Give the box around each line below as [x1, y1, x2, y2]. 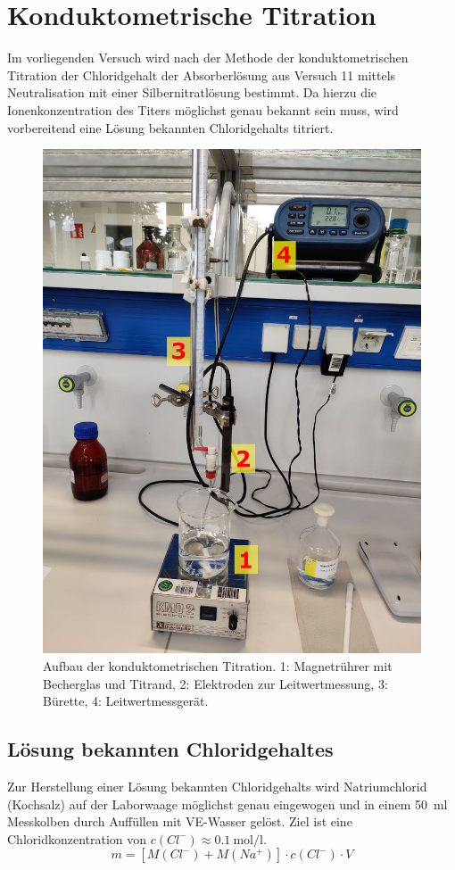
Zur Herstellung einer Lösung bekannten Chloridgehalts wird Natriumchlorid [7, 777, 427, 795]
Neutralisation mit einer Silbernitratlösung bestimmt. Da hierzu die [7, 83, 377, 102]
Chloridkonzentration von [7, 829, 147, 848]
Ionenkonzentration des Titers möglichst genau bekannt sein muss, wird [7, 100, 399, 119]
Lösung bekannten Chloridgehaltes [7, 735, 334, 763]
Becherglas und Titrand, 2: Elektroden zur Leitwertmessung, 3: [43, 674, 388, 692]
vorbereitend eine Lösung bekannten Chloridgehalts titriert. [7, 118, 334, 137]
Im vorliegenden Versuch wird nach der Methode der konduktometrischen [7, 48, 409, 67]
